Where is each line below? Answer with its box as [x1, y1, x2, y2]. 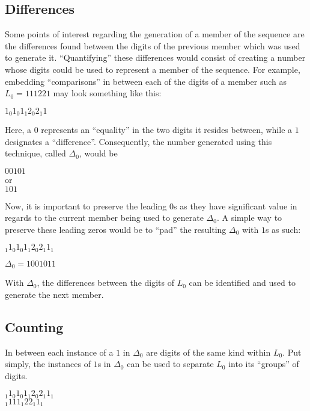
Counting [5, 317, 64, 336]
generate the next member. [5, 288, 104, 300]
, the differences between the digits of [37, 276, 174, 289]
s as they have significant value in [174, 199, 297, 212]
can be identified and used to [189, 276, 296, 289]
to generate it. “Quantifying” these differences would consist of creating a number [5, 51, 306, 64]
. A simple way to [216, 211, 282, 224]
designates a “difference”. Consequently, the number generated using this [5, 135, 272, 147]
